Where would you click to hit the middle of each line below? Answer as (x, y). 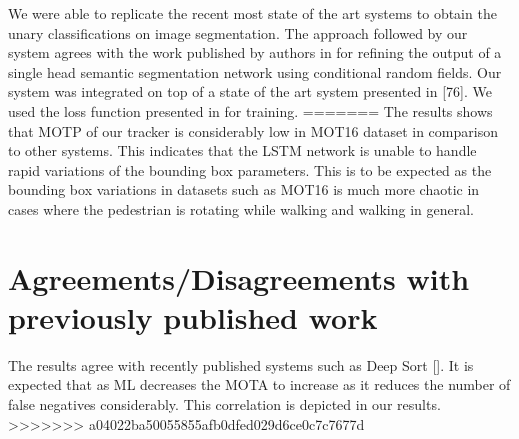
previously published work (193, 316)
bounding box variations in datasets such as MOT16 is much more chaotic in (244, 189)
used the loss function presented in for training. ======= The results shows (250, 110)
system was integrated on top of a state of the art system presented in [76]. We (250, 91)
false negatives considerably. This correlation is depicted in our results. (224, 404)
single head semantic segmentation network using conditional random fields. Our (255, 71)
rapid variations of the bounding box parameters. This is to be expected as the (250, 169)
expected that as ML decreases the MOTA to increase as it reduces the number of (259, 384)
